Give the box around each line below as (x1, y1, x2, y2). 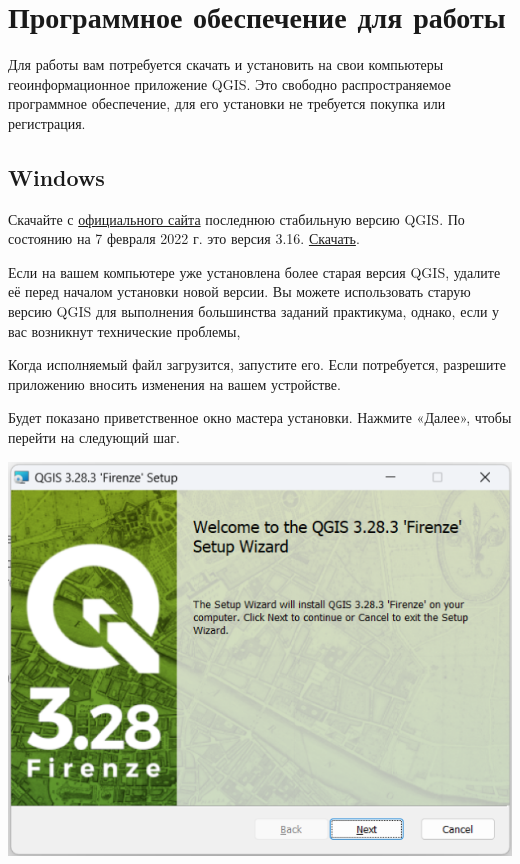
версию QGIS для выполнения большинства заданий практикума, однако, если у (8, 301, 500, 322)
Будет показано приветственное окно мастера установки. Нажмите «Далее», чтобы (8, 407, 512, 428)
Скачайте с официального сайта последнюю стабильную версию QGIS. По (8, 208, 465, 229)
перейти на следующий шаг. (8, 427, 180, 448)
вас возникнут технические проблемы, (8, 320, 241, 341)
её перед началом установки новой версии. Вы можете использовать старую (8, 281, 471, 302)
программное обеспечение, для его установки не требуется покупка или (8, 93, 446, 114)
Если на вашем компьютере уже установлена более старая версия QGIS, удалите (8, 261, 501, 282)
